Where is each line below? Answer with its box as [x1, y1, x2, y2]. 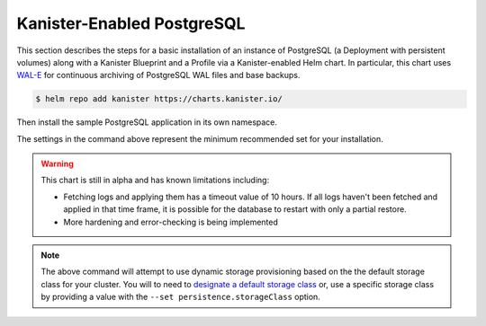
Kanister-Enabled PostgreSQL [16, 13, 246, 33]
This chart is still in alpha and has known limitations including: [40, 175, 270, 186]
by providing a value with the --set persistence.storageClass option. [40, 292, 321, 303]
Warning [40, 158, 74, 170]
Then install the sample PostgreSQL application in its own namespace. [16, 117, 278, 128]
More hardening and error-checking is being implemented [63, 216, 279, 227]
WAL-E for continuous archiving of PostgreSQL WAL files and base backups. [16, 70, 301, 81]
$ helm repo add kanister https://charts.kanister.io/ [35, 94, 283, 104]
